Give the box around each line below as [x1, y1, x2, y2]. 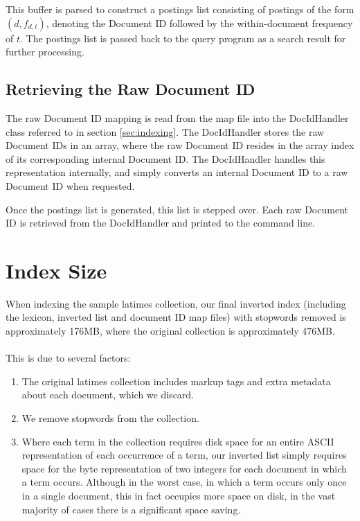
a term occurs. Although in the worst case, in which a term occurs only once [21, 475, 347, 489]
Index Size [6, 256, 107, 284]
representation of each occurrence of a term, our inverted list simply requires [21, 448, 347, 462]
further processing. [6, 44, 84, 59]
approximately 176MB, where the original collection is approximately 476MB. [6, 324, 335, 338]
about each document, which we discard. [21, 387, 195, 402]
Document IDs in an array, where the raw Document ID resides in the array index [6, 138, 354, 152]
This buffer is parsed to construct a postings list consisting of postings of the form [6, 2, 354, 16]
